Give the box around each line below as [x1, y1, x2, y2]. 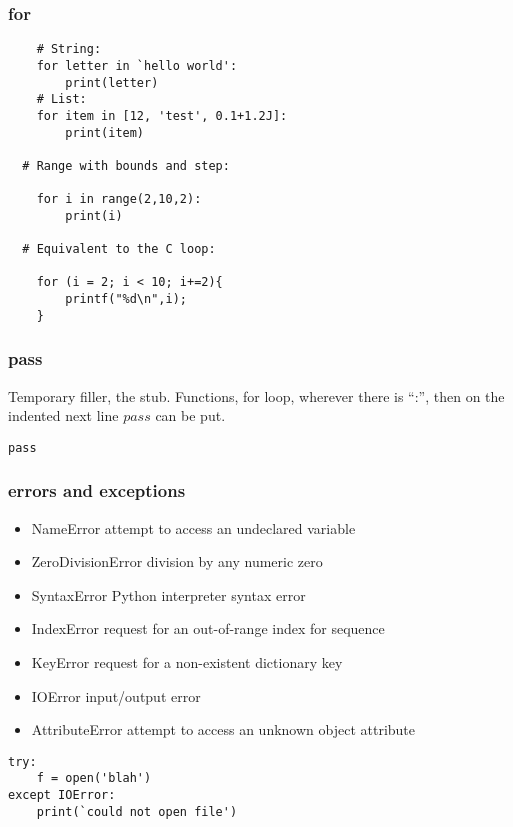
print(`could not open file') [36, 804, 238, 819]
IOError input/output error [31, 685, 201, 706]
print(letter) [65, 75, 159, 90]
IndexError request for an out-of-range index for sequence [31, 618, 385, 639]
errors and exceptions [8, 478, 186, 503]
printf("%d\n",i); [65, 292, 187, 307]
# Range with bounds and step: [22, 158, 230, 173]
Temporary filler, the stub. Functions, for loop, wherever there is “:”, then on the [8, 385, 505, 406]
